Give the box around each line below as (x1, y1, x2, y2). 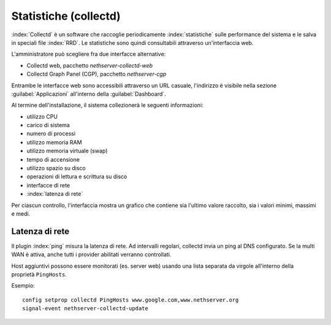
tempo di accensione (26, 155, 80, 163)
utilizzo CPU (26, 112, 58, 120)
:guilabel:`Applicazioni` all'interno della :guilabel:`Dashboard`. (11, 90, 166, 98)
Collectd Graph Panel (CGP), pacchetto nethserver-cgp (26, 71, 167, 78)
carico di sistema (26, 122, 70, 129)
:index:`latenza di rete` (26, 190, 83, 198)
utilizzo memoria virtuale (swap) (26, 147, 108, 155)
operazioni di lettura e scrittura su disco (26, 173, 127, 181)
